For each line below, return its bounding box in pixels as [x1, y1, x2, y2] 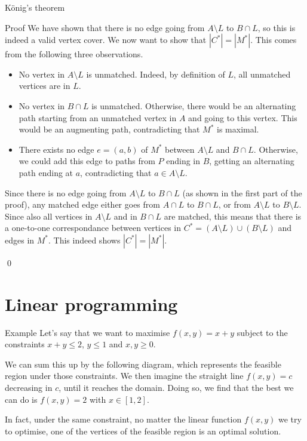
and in [113, 209, 137, 222]
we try [278, 413, 302, 425]
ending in [166, 155, 201, 167]
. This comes [250, 33, 297, 46]
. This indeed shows [48, 233, 121, 246]
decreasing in [5, 381, 53, 393]
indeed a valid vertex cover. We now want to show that [5, 33, 207, 46]
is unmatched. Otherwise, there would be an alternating [91, 99, 296, 112]
